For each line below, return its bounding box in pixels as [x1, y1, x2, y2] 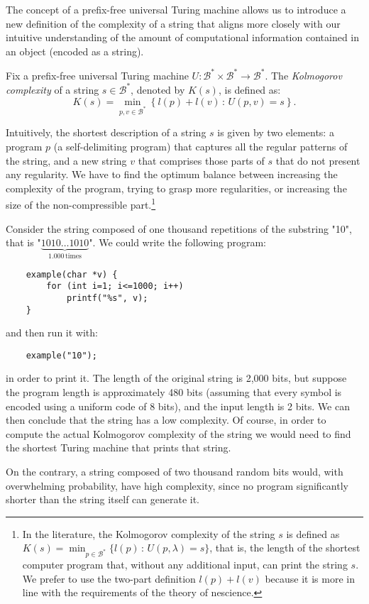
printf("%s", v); [66, 292, 148, 303]
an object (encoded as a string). [6, 43, 144, 58]
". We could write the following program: [89, 235, 266, 250]
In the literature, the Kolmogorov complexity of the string [22, 526, 275, 541]
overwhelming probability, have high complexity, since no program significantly [6, 478, 348, 493]
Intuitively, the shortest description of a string [6, 125, 206, 140]
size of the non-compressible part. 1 [6, 195, 156, 212]
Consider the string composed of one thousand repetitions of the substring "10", [6, 221, 352, 236]
